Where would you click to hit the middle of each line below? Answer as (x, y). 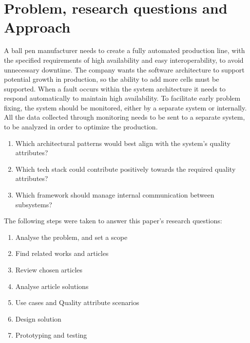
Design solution (38, 318)
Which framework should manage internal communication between (115, 195)
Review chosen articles (49, 270)
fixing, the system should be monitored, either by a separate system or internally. (125, 107)
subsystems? (34, 204)
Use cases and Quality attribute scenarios (77, 302)
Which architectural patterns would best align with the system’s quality (123, 143)
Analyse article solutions (52, 286)
